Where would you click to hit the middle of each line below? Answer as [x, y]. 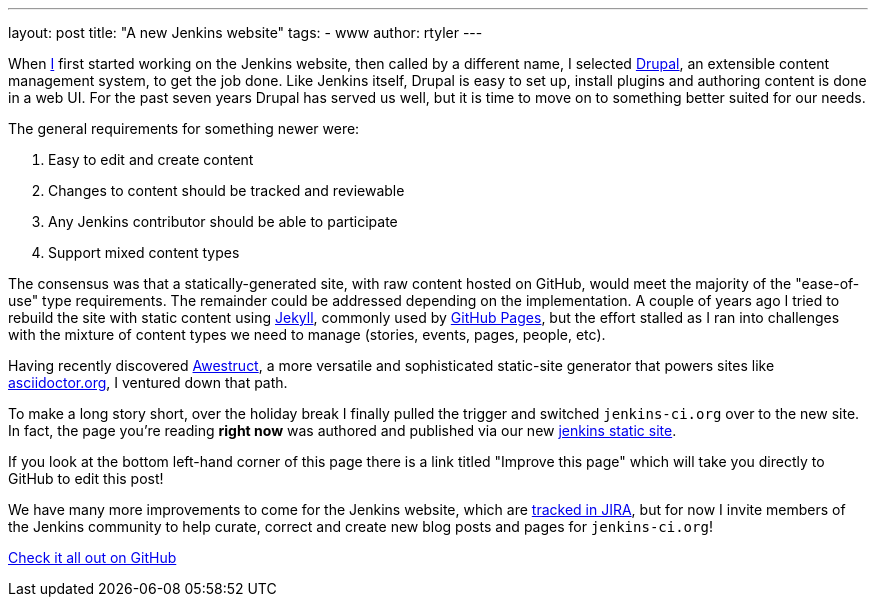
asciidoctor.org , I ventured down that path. [148, 382]
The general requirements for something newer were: [184, 128]
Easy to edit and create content [151, 159]
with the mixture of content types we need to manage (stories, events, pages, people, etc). [307, 334]
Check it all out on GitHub [92, 557]
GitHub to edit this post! [86, 478]
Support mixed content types [144, 252]
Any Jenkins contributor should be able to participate [223, 221]
